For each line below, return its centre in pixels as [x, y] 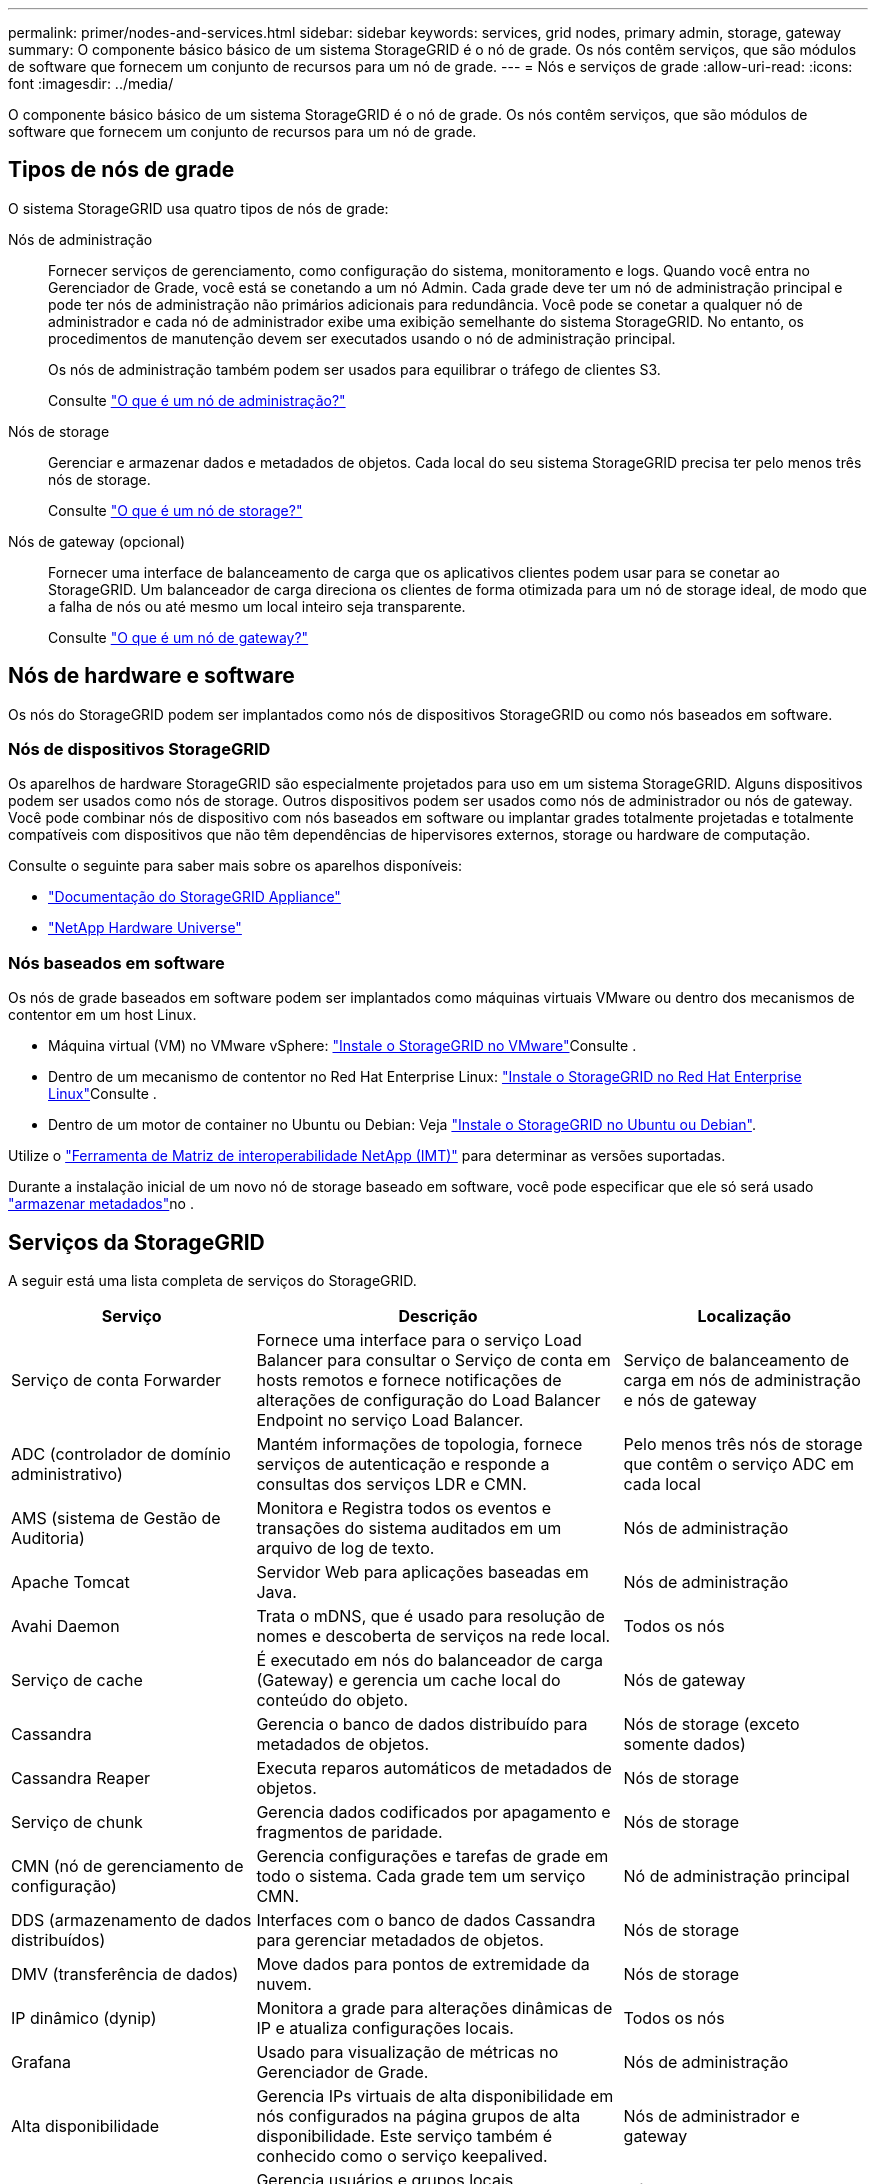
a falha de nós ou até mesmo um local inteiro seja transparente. [257, 606]
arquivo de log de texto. [345, 1548]
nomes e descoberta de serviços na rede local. [433, 1636]
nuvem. [284, 1984]
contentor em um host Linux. [102, 1015]
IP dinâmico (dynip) [84, 2018]
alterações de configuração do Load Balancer [428, 1400]
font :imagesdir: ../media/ [91, 83]
